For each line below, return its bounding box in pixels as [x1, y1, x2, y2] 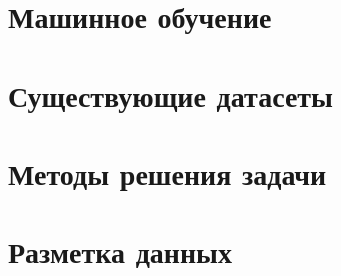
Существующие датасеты [8, 74, 333, 115]
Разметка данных [8, 231, 232, 272]
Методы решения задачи [8, 152, 327, 193]
